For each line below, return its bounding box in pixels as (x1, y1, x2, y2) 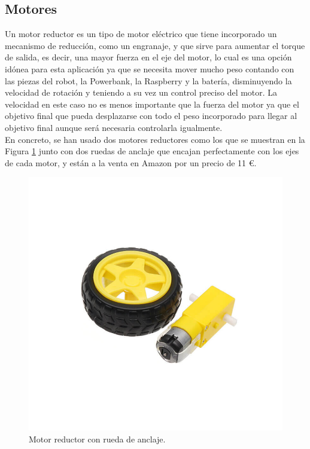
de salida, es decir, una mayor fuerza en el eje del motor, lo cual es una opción (5, 51, 292, 63)
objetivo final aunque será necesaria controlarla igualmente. (5, 121, 223, 133)
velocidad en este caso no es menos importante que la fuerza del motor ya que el (5, 97, 299, 110)
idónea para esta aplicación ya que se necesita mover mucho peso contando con (5, 62, 294, 75)
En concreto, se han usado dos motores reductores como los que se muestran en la (5, 133, 305, 145)
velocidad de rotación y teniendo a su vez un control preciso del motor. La (5, 86, 278, 99)
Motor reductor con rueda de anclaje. (29, 432, 166, 445)
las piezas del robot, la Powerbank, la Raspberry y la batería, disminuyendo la (5, 74, 292, 87)
